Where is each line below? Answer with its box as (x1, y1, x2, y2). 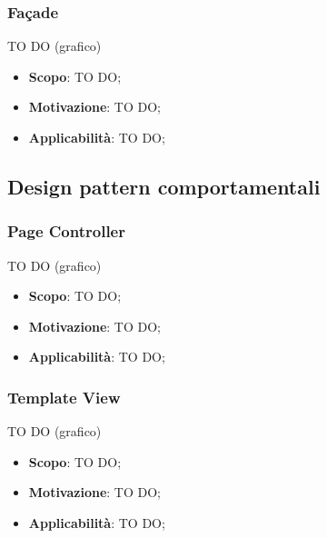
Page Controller (7, 220, 125, 243)
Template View (7, 385, 121, 408)
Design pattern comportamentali (7, 172, 321, 200)
